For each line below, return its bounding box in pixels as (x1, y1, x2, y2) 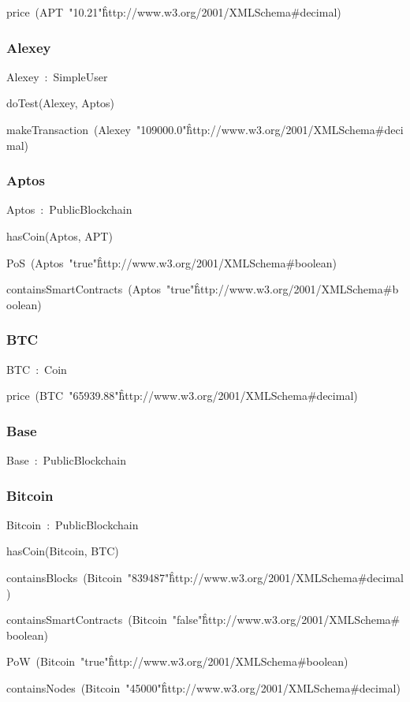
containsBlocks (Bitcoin (6, 569, 122, 585)
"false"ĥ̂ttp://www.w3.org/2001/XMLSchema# (172, 611, 401, 628)
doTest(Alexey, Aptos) (6, 95, 115, 111)
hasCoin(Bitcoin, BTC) (6, 543, 119, 559)
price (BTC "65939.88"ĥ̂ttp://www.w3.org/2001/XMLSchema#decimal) (6, 387, 358, 404)
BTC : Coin (6, 360, 67, 377)
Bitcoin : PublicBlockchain (6, 516, 139, 532)
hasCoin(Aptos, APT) (6, 228, 113, 244)
